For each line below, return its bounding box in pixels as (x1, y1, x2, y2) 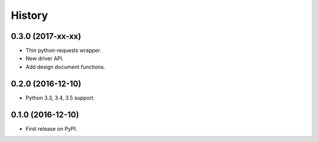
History (11, 9, 48, 22)
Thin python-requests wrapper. (25, 47, 101, 54)
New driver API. (25, 55, 64, 62)
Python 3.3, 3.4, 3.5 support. (25, 94, 95, 101)
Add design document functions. (25, 63, 105, 70)
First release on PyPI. (25, 125, 78, 132)
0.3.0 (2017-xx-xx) (11, 31, 82, 41)
